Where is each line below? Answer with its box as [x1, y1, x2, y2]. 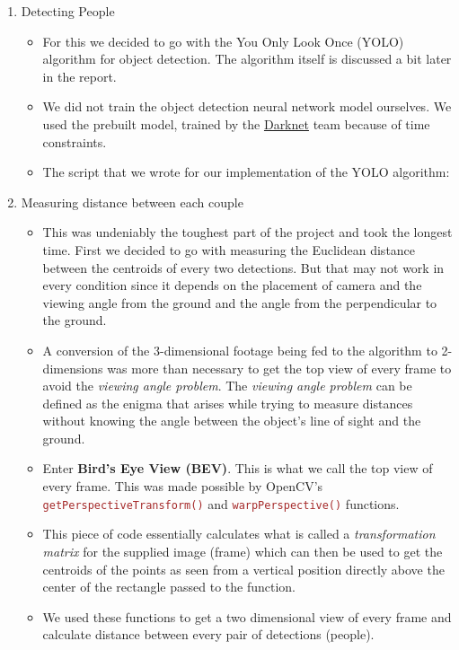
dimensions [42, 358, 103, 377]
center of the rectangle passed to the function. [42, 577, 296, 596]
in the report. [42, 66, 117, 85]
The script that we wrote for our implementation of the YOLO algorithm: [42, 162, 450, 181]
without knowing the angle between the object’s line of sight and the [42, 411, 421, 430]
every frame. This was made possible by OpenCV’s [42, 477, 323, 496]
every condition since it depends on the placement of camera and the [42, 276, 422, 294]
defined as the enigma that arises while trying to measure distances [42, 393, 413, 412]
